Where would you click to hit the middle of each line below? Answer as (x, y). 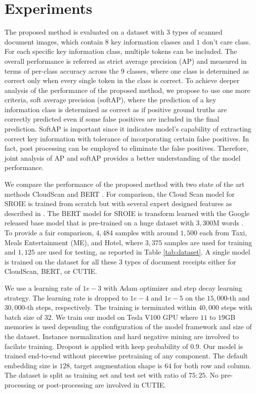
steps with (237, 307)
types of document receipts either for (180, 261)
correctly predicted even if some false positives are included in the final (112, 119)
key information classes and (152, 41)
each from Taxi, (223, 232)
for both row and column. (213, 365)
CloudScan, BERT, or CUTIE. (51, 271)
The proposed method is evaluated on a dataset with (85, 32)
